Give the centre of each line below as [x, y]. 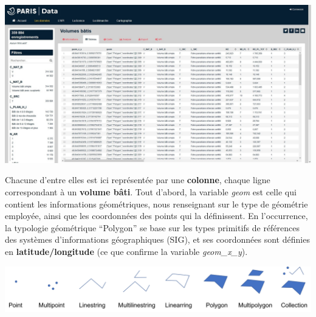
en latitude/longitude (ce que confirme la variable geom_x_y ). [126, 252]
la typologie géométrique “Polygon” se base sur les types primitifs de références [153, 227]
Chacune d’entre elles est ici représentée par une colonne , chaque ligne [138, 180]
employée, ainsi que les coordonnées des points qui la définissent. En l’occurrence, [156, 216]
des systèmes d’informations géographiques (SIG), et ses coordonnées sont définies [157, 239]
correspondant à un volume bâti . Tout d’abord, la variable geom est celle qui [151, 192]
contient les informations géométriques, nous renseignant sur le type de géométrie [156, 204]
